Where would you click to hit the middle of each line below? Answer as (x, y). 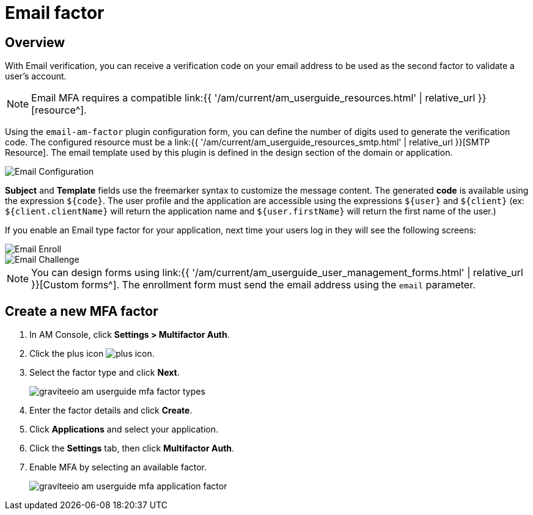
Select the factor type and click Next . (105, 373)
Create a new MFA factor (82, 311)
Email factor (55, 13)
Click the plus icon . (92, 354)
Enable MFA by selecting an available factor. (118, 467)
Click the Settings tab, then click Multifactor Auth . (132, 448)
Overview (35, 42)
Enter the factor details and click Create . (111, 411)
